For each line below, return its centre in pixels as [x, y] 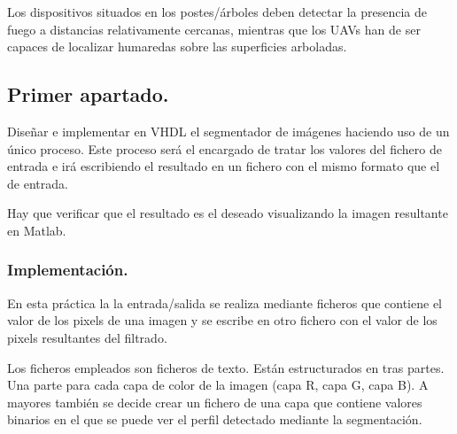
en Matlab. [37, 230]
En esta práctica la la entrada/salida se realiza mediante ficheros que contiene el [225, 302]
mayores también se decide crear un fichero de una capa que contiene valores [215, 402]
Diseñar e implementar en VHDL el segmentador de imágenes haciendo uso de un [228, 131]
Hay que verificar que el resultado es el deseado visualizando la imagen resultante [228, 213]
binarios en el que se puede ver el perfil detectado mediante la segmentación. [215, 419]
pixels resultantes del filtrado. [87, 337]
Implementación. [68, 270]
